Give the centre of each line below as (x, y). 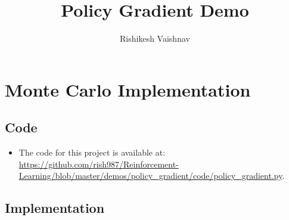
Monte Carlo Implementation (128, 89)
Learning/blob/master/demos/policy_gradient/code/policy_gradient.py (150, 176)
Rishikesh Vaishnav (155, 38)
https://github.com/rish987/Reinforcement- (99, 164)
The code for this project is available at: (92, 152)
